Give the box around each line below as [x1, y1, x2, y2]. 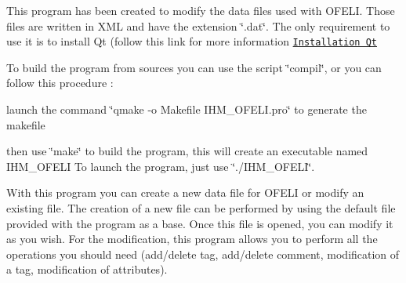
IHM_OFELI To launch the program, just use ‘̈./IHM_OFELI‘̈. [6, 158, 315, 174]
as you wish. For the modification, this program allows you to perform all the [6, 230, 378, 247]
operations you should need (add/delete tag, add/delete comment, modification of [6, 245, 400, 262]
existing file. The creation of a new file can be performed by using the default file [6, 200, 396, 216]
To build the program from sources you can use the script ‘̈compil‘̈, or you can [6, 59, 382, 75]
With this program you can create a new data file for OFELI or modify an [6, 184, 364, 201]
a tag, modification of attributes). [6, 261, 168, 278]
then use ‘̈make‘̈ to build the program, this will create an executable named [6, 143, 368, 159]
